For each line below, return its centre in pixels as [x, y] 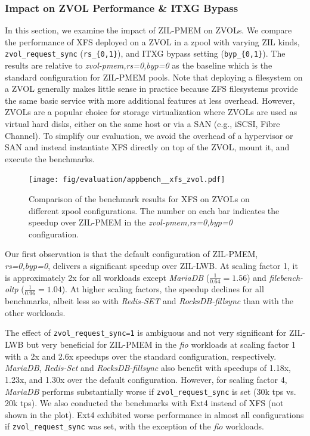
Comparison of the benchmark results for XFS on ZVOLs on [139, 199]
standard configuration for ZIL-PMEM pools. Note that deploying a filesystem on [154, 77]
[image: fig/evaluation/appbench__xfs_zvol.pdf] [127, 180]
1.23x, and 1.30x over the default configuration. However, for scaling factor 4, [146, 379]
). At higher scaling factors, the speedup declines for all [163, 289]
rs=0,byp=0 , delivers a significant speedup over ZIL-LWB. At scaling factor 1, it [151, 266]
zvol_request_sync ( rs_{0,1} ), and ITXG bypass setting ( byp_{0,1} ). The [145, 53]
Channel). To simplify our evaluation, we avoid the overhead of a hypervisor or [149, 135]
